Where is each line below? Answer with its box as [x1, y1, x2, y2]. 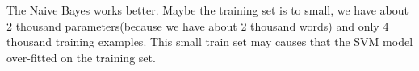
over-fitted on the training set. [6, 48, 156, 65]
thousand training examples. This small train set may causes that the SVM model [6, 33, 413, 50]
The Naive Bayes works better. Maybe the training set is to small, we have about [6, 2, 409, 18]
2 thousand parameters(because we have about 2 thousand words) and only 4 [6, 17, 389, 34]
